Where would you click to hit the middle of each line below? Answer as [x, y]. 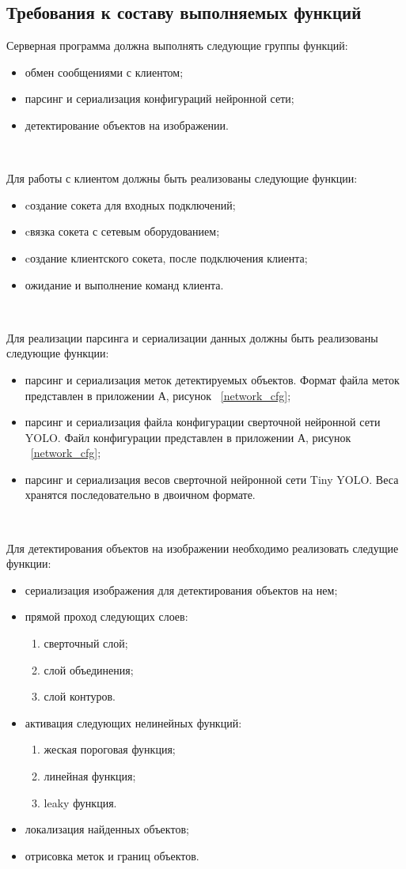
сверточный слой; [86, 643]
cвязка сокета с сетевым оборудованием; [122, 231]
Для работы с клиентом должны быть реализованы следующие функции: [182, 178]
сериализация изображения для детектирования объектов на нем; [181, 589]
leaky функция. [80, 802]
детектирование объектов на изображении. [127, 125]
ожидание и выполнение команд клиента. [124, 284]
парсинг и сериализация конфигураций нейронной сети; [159, 98]
